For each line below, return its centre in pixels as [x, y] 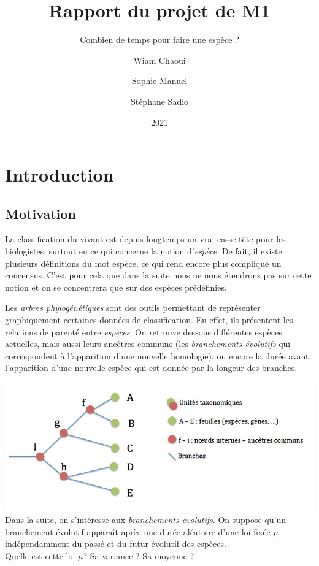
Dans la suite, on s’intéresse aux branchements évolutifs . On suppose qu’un [146, 520]
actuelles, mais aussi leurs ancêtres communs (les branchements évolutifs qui [148, 344]
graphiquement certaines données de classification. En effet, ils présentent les [149, 320]
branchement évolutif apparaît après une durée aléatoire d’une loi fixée [138, 531]
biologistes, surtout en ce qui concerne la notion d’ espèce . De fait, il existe [144, 251]
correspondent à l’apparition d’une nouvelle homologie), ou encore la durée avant [157, 355]
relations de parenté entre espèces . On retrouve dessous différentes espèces [144, 331]
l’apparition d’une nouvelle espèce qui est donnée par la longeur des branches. [151, 368]
